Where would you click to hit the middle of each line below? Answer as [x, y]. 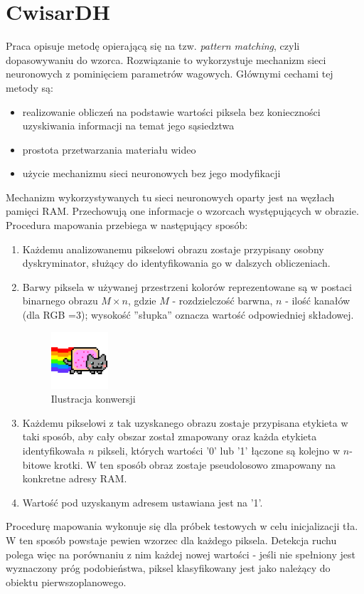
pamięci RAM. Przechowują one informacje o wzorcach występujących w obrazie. [182, 211]
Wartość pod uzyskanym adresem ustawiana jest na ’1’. [143, 502]
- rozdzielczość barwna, [223, 301]
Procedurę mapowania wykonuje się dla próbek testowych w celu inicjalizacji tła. [182, 526]
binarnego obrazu [60, 301]
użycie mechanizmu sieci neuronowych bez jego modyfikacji [151, 173]
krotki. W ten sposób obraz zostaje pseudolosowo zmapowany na [195, 464]
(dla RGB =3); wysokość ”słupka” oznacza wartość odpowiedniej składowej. [188, 315]
